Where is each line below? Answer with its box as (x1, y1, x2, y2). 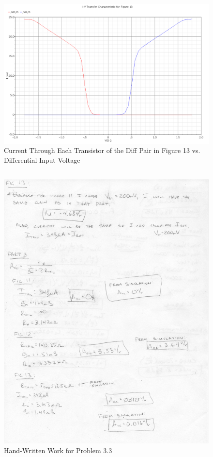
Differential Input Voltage (4, 154, 80, 165)
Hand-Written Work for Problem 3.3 (4, 445, 112, 455)
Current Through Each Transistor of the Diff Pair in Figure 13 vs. (4, 145, 200, 155)
